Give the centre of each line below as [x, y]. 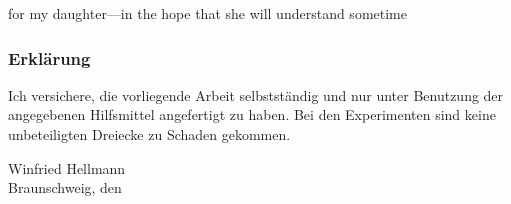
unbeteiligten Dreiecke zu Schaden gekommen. [149, 134]
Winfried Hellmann [67, 167]
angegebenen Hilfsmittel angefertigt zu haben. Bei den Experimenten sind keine [252, 114]
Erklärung [49, 57]
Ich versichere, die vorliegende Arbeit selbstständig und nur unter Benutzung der [256, 94]
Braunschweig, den [65, 187]
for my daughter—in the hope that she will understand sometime [207, 13]
